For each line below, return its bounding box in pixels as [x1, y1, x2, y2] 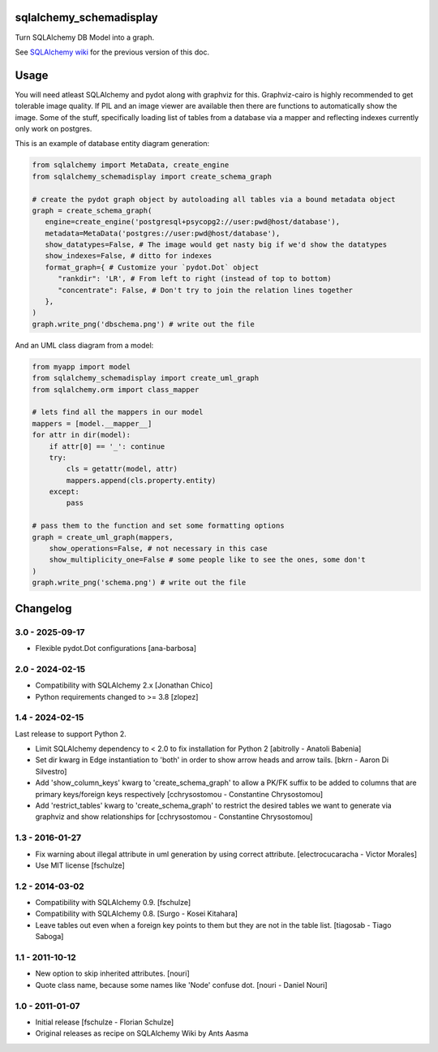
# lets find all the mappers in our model [32, 407, 204, 417]
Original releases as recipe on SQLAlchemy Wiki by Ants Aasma [35, 1028, 249, 1038]
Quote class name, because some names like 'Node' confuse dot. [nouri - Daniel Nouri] [35, 980, 328, 989]
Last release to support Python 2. [15, 729, 127, 739]
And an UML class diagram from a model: [15, 340, 154, 350]
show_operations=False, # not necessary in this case [49, 544, 268, 554]
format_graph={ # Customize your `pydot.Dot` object [45, 262, 260, 272]
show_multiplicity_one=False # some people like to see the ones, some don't [49, 555, 367, 564]
